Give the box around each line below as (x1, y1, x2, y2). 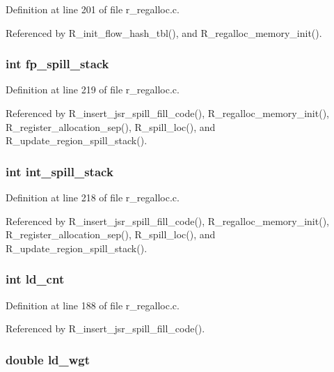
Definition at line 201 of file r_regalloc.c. (6, 2, 180, 16)
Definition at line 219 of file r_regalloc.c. (6, 82, 180, 97)
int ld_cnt (6, 270, 65, 288)
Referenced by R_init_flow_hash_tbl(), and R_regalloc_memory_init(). (6, 25, 322, 40)
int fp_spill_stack (6, 55, 109, 72)
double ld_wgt (6, 350, 90, 368)
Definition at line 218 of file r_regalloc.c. (6, 190, 180, 204)
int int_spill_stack (6, 162, 113, 180)
